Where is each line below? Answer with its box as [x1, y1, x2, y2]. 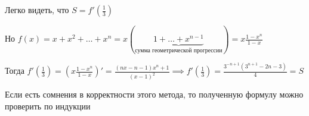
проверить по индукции [5, 99, 91, 112]
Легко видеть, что [5, 4, 69, 15]
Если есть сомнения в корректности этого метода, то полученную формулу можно [5, 88, 304, 101]
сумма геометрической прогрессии [135, 48, 223, 54]
